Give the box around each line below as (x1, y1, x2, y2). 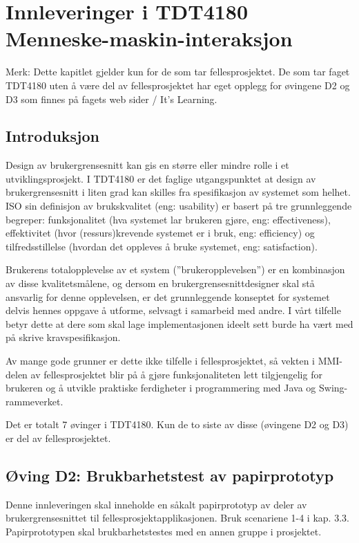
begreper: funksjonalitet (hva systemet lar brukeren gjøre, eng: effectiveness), (6, 212, 331, 226)
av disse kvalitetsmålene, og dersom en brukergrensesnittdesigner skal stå (6, 276, 315, 291)
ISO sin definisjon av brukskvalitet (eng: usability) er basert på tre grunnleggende (6, 199, 352, 213)
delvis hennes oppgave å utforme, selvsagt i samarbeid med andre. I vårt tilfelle (6, 303, 341, 317)
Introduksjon (6, 125, 99, 147)
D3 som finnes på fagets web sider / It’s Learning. (6, 91, 217, 106)
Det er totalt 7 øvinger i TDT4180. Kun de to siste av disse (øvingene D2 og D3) (6, 417, 349, 432)
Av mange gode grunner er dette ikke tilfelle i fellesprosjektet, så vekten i (6, 353, 315, 368)
